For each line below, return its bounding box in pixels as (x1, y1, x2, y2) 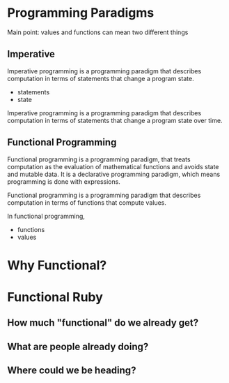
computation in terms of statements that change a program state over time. (7, 116, 223, 124)
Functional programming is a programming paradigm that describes (7, 191, 201, 199)
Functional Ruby (7, 289, 103, 305)
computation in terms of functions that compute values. (7, 198, 167, 207)
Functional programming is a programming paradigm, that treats (7, 155, 191, 164)
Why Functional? (7, 257, 107, 273)
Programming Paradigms (7, 5, 155, 21)
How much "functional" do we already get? (7, 317, 199, 329)
